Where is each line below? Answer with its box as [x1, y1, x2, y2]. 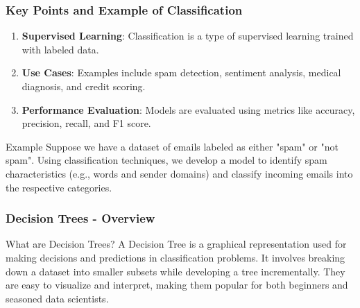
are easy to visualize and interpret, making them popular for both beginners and [6, 277, 348, 292]
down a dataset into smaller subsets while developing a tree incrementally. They [6, 264, 345, 278]
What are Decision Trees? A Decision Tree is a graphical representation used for [6, 237, 347, 251]
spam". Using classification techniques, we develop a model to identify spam [6, 153, 327, 167]
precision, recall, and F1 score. [22, 116, 151, 130]
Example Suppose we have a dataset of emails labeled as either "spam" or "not [6, 139, 338, 153]
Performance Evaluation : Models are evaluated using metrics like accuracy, [22, 102, 355, 117]
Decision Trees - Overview [6, 209, 155, 227]
